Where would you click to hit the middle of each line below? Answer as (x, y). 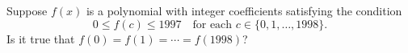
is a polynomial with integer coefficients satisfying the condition (244, 10)
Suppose (27, 10)
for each (212, 24)
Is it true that (41, 38)
